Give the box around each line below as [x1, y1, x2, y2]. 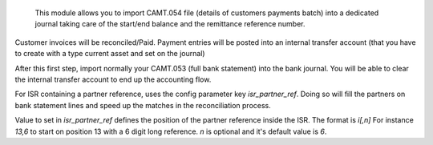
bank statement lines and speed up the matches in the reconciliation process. [14, 100, 272, 110]
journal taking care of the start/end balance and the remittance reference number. [34, 19, 306, 29]
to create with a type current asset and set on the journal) [14, 49, 205, 58]
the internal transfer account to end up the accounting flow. [14, 75, 212, 84]
